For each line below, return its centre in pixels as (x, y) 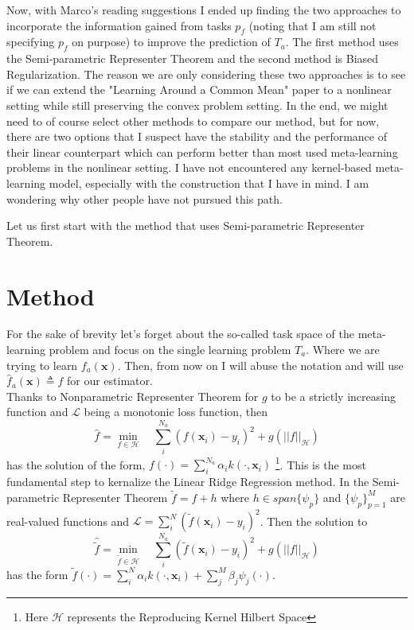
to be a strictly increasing (333, 396)
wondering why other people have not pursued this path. (145, 198)
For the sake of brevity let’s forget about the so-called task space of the (180, 334)
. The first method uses (342, 42)
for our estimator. (110, 381)
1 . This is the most (320, 463)
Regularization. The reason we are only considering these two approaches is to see (206, 74)
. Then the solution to (314, 521)
